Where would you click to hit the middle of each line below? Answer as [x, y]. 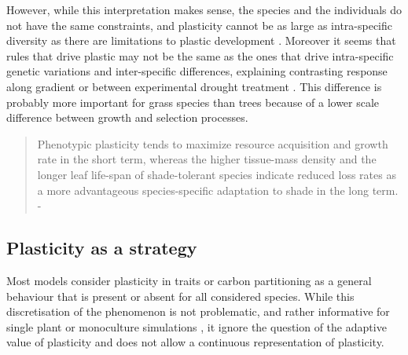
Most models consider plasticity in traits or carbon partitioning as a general [189, 280]
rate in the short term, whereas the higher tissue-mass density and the [207, 159]
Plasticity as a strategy [102, 248]
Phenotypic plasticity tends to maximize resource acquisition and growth [213, 143]
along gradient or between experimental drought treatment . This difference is [194, 86]
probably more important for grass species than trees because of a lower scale [193, 102]
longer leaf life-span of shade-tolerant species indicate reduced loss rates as [217, 174]
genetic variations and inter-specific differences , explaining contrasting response [197, 71]
